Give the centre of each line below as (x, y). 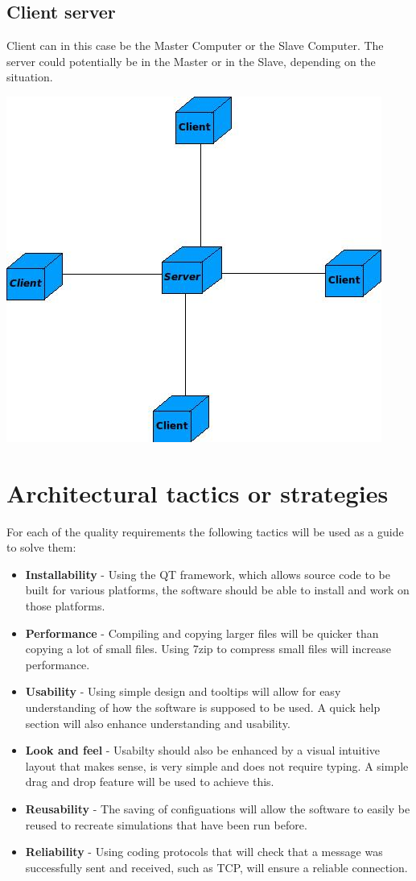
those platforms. (65, 606)
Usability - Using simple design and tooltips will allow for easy (183, 691)
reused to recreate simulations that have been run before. (166, 824)
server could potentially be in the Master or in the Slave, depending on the (191, 61)
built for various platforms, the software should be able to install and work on (217, 590)
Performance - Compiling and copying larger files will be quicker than (202, 633)
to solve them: (41, 547)
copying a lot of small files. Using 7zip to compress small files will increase (208, 649)
